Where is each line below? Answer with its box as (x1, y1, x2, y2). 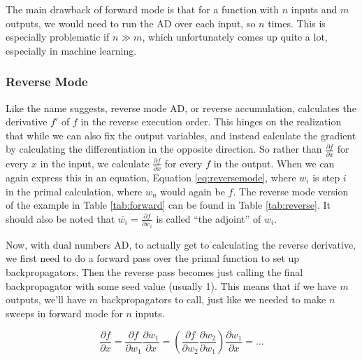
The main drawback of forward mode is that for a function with (6, 2, 280, 16)
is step (312, 170, 340, 184)
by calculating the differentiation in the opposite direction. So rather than (6, 141, 322, 156)
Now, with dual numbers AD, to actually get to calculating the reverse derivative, (6, 237, 356, 251)
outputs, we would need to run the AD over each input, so (6, 15, 256, 30)
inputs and (291, 2, 338, 16)
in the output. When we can (213, 155, 335, 170)
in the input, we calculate (40, 155, 150, 170)
